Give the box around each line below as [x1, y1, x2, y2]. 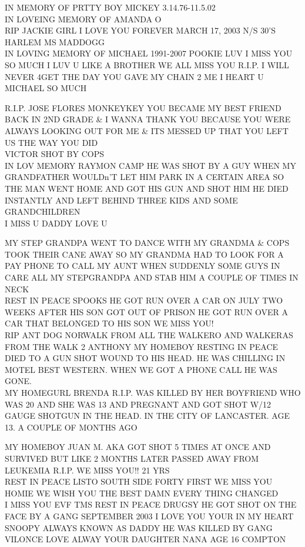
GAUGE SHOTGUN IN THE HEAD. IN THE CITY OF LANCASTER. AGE [5, 409, 290, 422]
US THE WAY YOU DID [5, 136, 98, 148]
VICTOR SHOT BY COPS [5, 148, 104, 160]
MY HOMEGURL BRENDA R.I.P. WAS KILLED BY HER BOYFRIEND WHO [5, 386, 301, 398]
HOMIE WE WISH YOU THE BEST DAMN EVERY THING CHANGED [5, 486, 279, 499]
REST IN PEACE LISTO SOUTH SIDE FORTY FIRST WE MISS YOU [5, 475, 273, 488]
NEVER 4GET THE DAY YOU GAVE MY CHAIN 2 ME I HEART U [5, 70, 264, 82]
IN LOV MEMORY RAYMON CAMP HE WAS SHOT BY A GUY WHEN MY [5, 159, 296, 171]
